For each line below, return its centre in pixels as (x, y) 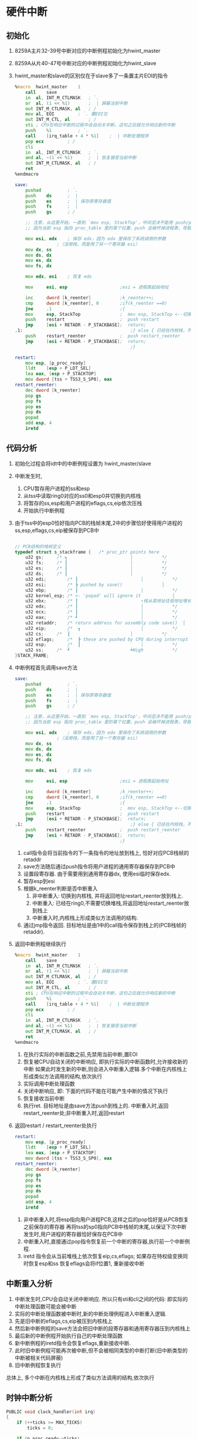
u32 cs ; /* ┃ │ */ (96, 634)
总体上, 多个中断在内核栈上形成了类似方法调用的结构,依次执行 (80, 1377)
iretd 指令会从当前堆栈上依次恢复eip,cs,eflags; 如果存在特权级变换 (103, 1256)
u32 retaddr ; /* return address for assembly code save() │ (106, 623)
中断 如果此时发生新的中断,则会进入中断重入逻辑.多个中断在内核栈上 (105, 1069)
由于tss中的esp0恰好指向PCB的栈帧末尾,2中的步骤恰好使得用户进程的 (98, 523)
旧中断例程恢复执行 (38, 1365)
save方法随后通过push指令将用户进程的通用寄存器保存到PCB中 (99, 866)
